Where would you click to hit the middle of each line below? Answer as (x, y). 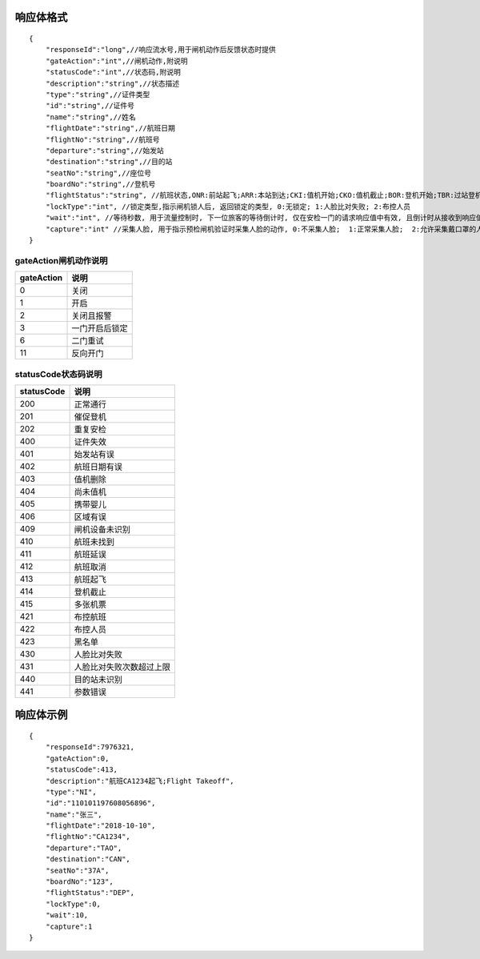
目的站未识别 (98, 679)
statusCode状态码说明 (59, 374)
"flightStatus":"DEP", (90, 893)
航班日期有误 (98, 467)
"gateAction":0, (77, 758)
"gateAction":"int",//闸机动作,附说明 (116, 61)
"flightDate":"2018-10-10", (100, 826)
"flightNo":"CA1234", (88, 837)
